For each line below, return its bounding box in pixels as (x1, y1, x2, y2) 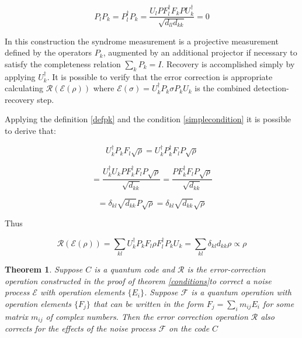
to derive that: (5, 125, 56, 137)
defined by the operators (5, 46, 92, 58)
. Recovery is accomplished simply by (161, 57, 295, 70)
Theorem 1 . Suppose (5, 263, 83, 275)
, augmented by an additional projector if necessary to (103, 46, 297, 58)
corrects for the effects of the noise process (5, 322, 156, 334)
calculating (5, 82, 44, 94)
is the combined (195, 82, 251, 94)
